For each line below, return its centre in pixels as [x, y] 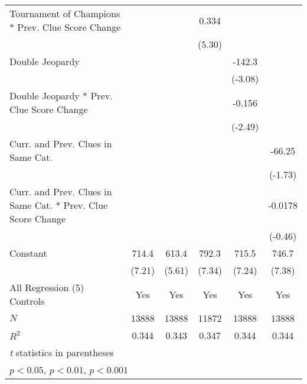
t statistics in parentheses [62, 352]
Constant [28, 253]
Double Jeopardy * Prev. [61, 96]
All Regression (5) [47, 287]
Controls [27, 301]
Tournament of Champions [65, 13]
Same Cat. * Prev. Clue [59, 205]
